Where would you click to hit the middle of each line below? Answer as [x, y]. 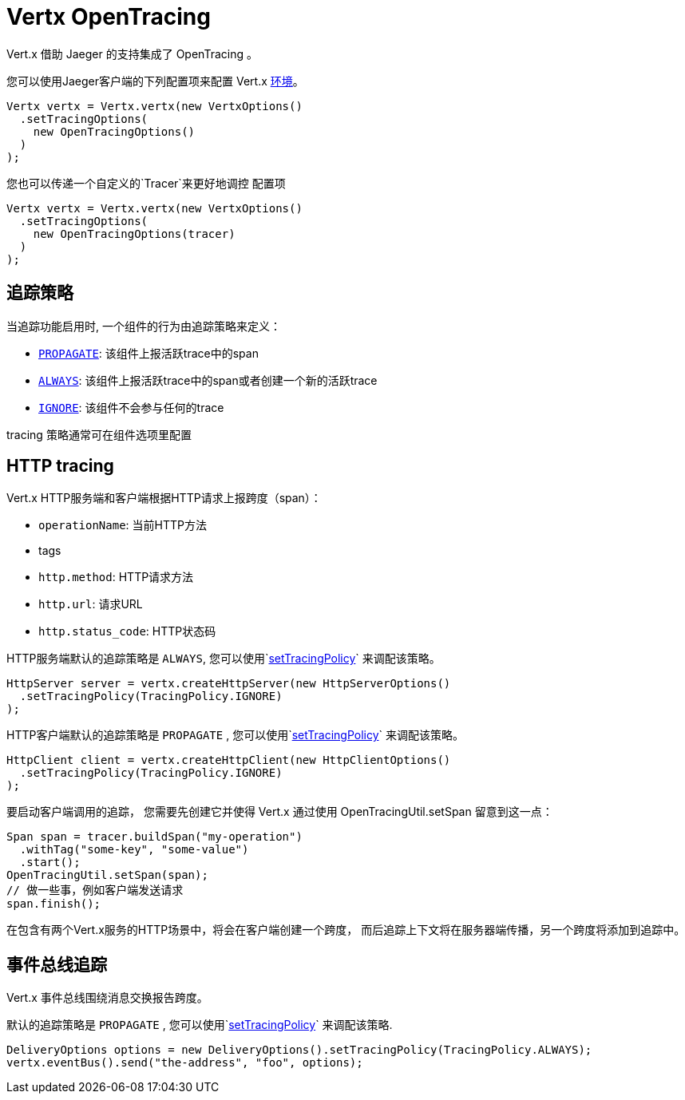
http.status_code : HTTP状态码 [127, 631]
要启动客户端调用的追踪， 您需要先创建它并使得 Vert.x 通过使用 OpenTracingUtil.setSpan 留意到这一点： [280, 812]
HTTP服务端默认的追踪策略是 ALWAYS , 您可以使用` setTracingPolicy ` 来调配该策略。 [224, 659]
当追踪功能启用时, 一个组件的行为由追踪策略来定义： [144, 326]
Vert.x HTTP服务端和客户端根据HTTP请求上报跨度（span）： [164, 498]
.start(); [50, 863]
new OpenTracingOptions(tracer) [134, 233]
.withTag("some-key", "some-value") [134, 850]
